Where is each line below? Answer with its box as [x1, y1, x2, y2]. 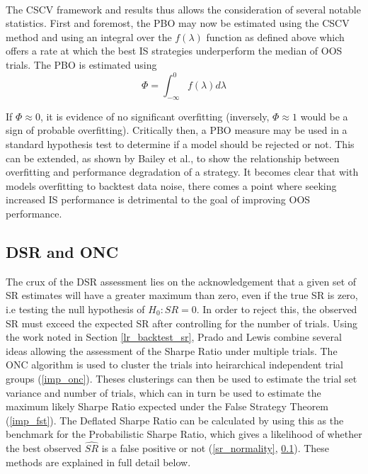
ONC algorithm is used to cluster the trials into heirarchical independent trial [6, 357, 343, 372]
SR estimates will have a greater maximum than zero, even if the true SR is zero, [6, 288, 358, 303]
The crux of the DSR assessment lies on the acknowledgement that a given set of [6, 273, 357, 288]
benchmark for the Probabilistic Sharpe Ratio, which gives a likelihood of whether [6, 427, 362, 441]
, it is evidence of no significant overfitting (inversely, [40, 108, 270, 123]
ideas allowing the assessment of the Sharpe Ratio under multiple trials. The [6, 343, 338, 358]
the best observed [6, 441, 82, 456]
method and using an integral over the [6, 29, 172, 44]
